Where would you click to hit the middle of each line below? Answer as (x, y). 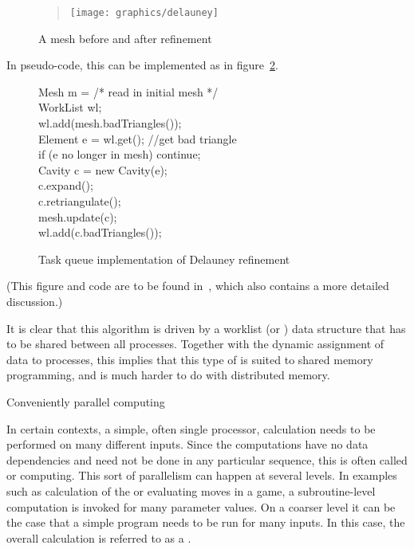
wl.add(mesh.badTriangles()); (110, 123)
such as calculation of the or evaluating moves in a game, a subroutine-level (191, 490)
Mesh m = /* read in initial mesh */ (128, 91)
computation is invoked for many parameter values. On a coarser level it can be (201, 506)
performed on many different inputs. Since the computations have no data (187, 444)
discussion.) (35, 301)
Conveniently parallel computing (86, 401)
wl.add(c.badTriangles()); (100, 232)
